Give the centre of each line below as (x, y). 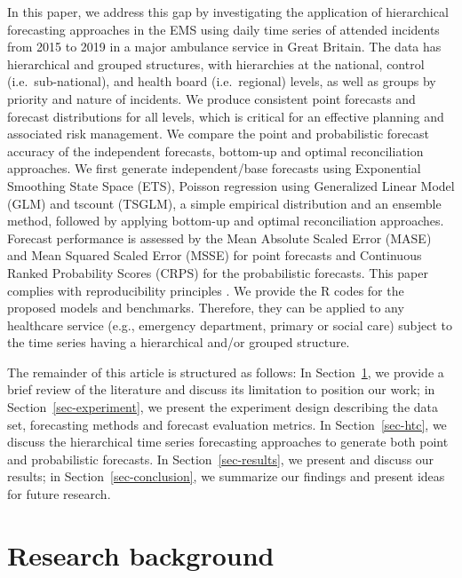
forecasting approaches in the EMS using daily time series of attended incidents (223, 29)
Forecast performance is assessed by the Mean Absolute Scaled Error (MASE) (219, 238)
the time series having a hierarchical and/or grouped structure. (179, 342)
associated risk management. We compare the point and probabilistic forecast (218, 134)
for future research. (59, 494)
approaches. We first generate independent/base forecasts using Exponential (214, 168)
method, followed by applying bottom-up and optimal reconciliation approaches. (226, 221)
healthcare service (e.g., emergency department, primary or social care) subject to (230, 325)
